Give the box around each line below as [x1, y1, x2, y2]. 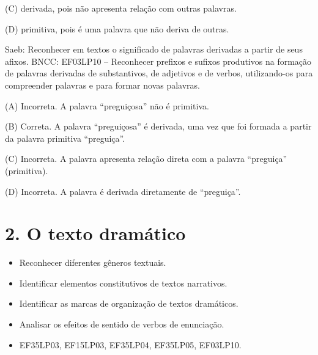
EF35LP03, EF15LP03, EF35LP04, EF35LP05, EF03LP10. [19, 338, 242, 351]
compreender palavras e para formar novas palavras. [5, 78, 201, 91]
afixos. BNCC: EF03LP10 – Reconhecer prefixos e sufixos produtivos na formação [5, 54, 312, 67]
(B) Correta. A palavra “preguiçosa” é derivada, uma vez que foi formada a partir [5, 120, 312, 133]
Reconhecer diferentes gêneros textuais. [19, 256, 166, 269]
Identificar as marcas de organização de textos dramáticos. [19, 297, 239, 310]
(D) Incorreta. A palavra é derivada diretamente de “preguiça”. [5, 185, 241, 197]
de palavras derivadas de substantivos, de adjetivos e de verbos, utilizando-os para [5, 67, 313, 79]
